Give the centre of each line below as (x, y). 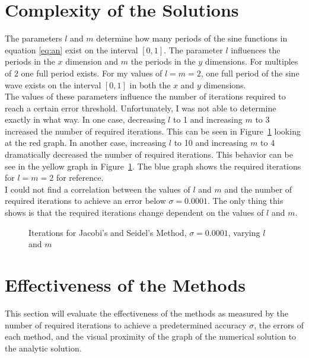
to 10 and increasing (211, 143)
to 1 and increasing (208, 119)
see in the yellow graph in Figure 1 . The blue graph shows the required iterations (153, 166)
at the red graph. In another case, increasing (86, 143)
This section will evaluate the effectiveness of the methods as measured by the (147, 313)
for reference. (80, 178)
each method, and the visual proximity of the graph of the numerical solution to (151, 336)
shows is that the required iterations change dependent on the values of (134, 212)
